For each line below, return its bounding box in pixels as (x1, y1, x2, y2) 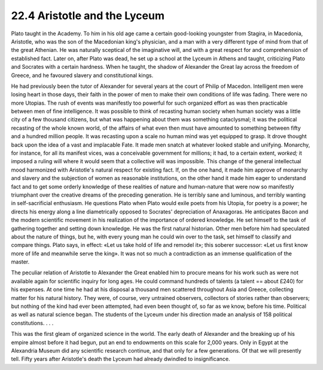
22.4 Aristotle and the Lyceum (11, 9, 164, 22)
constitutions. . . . (11, 319, 54, 326)
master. (11, 258, 30, 265)
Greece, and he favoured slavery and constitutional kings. (11, 72, 154, 79)
